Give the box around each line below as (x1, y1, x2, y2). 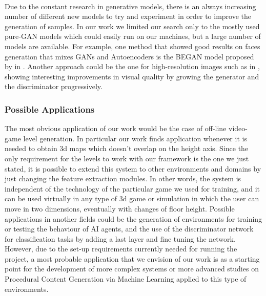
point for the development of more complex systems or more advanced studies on (5, 263, 259, 274)
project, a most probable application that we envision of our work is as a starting (5, 253, 260, 264)
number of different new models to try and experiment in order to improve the (5, 11, 252, 22)
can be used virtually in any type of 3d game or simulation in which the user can (5, 193, 259, 204)
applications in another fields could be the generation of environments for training (5, 213, 262, 224)
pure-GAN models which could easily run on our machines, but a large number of (5, 31, 261, 41)
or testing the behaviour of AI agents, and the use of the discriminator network (5, 223, 254, 234)
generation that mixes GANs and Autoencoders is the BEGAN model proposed (5, 51, 254, 61)
